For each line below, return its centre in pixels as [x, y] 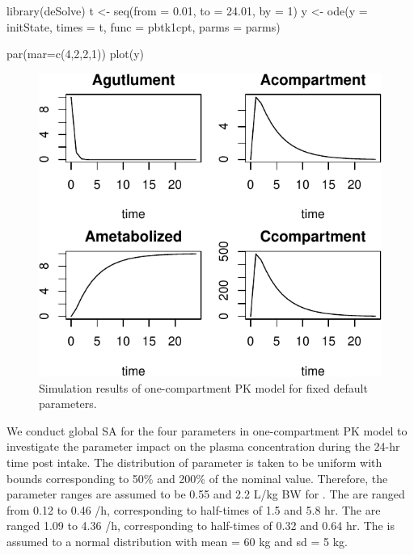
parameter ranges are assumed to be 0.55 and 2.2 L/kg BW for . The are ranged [206, 494]
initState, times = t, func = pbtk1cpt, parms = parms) [144, 26]
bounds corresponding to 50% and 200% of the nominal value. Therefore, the [197, 478]
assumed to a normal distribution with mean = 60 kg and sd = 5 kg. [177, 541]
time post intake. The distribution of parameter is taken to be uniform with [194, 462]
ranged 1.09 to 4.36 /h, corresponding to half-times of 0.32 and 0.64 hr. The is [201, 526]
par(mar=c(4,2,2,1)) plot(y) [76, 54]
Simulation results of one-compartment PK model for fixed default [203, 387]
